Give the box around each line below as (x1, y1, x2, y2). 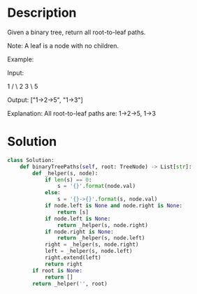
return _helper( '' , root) (32, 280, 108, 287)
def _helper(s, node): (32, 170, 98, 177)
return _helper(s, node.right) (57, 221, 149, 228)
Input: (7, 68, 24, 77)
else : (44, 189, 61, 196)
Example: (7, 54, 34, 64)
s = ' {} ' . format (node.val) (57, 183, 136, 190)
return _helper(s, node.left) (57, 235, 145, 242)
